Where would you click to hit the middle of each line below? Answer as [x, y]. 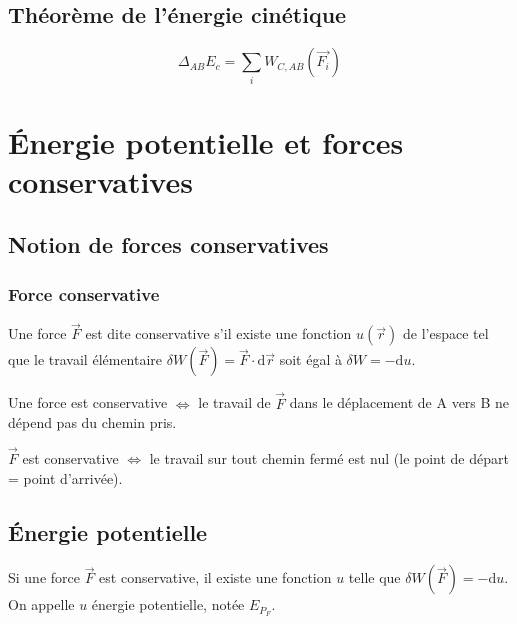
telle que [374, 577]
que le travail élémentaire [85, 359]
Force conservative [84, 293]
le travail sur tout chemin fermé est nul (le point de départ [329, 457]
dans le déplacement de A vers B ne [399, 402]
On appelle [41, 604]
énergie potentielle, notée [168, 604]
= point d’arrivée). [65, 477]
